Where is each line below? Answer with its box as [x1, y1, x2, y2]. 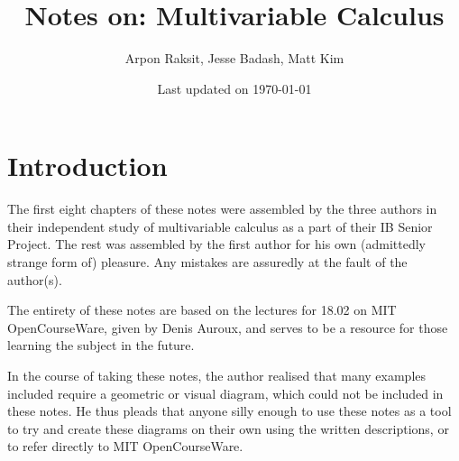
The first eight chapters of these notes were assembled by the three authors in [7, 199, 437, 218]
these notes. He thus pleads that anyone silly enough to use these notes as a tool [7, 401, 452, 420]
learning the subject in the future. [7, 336, 195, 355]
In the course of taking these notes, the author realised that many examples [7, 366, 427, 384]
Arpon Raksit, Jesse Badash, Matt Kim [124, 49, 344, 68]
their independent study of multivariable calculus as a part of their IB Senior [7, 217, 433, 235]
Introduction [7, 147, 168, 184]
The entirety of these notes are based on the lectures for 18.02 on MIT [7, 300, 397, 319]
